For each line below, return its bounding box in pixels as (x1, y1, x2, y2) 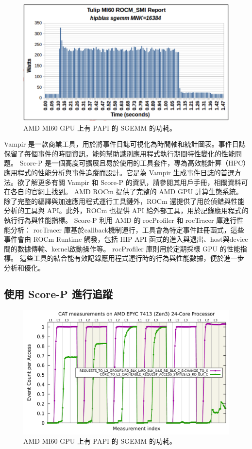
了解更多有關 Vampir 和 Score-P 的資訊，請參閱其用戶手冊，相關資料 (24, 177, 241, 187)
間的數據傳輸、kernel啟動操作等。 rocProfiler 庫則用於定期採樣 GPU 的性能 (4, 243, 240, 253)
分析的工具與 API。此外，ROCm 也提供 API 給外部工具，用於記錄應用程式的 (4, 205, 249, 216)
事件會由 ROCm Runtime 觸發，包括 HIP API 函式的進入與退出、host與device (4, 234, 248, 244)
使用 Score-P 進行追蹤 (4, 286, 113, 301)
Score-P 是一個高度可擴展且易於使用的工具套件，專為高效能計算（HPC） (19, 158, 247, 168)
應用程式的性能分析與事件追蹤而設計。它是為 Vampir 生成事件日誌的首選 (4, 167, 235, 177)
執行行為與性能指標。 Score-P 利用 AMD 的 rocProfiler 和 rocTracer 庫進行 (4, 215, 237, 225)
